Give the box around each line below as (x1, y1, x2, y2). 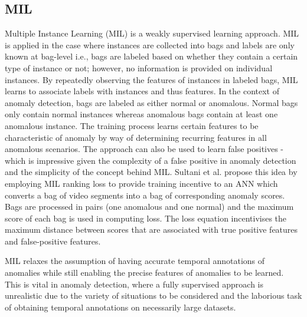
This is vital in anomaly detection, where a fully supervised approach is (5, 278, 264, 290)
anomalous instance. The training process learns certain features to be (5, 119, 259, 131)
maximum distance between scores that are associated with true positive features (5, 223, 298, 236)
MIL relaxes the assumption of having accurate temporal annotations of (5, 255, 265, 267)
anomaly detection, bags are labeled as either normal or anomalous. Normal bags (5, 96, 298, 108)
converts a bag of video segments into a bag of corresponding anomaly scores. (5, 189, 285, 201)
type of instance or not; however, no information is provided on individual (5, 61, 273, 74)
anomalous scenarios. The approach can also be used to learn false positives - (5, 143, 284, 155)
